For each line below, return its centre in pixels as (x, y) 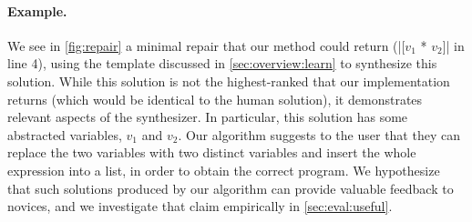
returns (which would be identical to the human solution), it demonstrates (215, 99)
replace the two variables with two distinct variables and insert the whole (212, 152)
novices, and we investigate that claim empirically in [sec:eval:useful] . (200, 206)
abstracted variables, (65, 134)
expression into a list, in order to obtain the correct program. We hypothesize (224, 170)
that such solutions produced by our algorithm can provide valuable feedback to (231, 188)
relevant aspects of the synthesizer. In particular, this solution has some (208, 117)
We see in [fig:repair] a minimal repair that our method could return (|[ (206, 45)
